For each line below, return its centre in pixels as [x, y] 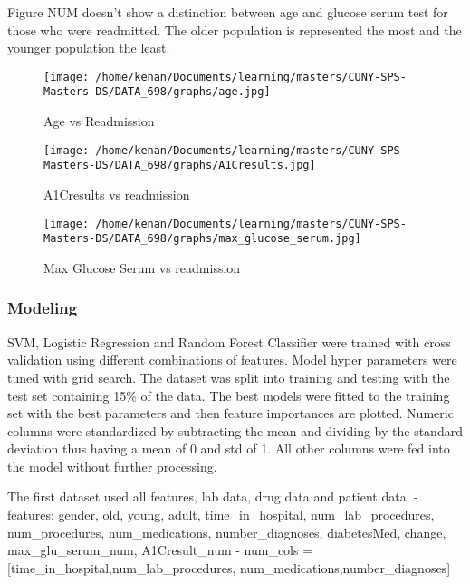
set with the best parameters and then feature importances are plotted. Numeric [230, 413]
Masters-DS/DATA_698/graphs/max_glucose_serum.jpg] [202, 239]
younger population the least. [89, 48]
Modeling [43, 308]
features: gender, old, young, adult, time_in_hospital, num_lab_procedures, [221, 515]
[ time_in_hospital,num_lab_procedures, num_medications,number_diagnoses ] [229, 567]
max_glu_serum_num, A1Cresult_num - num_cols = [160, 550]
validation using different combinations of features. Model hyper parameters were [232, 360]
